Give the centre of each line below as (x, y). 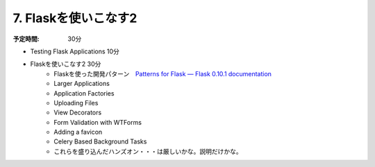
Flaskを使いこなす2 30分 (66, 64)
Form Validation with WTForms (98, 122)
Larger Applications (82, 84)
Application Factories (84, 93)
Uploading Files (76, 103)
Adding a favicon (78, 132)
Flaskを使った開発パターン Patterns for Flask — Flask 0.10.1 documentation (163, 73)
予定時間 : (26, 39)
